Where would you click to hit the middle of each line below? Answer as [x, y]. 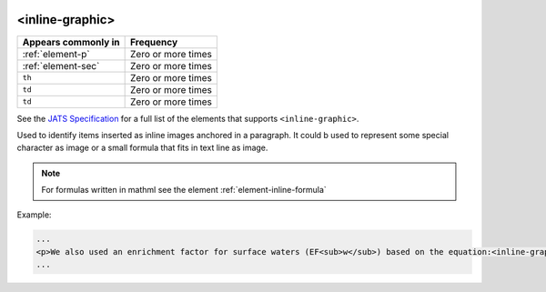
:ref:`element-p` [56, 54]
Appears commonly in [71, 42]
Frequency [154, 42]
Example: [34, 215]
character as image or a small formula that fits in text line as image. [142, 148]
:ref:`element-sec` [61, 65]
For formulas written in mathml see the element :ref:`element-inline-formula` [184, 190]
